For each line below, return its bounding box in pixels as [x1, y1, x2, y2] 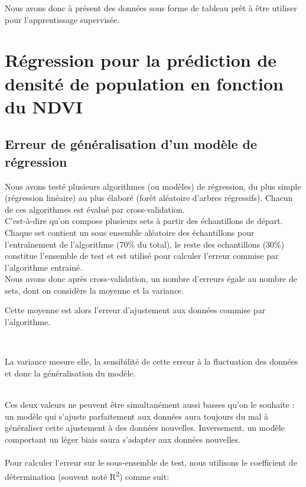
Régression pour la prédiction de [5, 48, 277, 72]
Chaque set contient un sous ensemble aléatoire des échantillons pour [5, 226, 255, 238]
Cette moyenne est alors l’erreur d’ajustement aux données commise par [5, 304, 266, 316]
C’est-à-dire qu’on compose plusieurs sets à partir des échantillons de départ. [5, 215, 283, 227]
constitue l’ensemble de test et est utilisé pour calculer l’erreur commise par [5, 249, 279, 262]
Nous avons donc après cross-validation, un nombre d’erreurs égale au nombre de [5, 272, 297, 285]
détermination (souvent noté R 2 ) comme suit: [5, 468, 170, 482]
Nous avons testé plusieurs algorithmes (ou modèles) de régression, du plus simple [5, 180, 301, 192]
